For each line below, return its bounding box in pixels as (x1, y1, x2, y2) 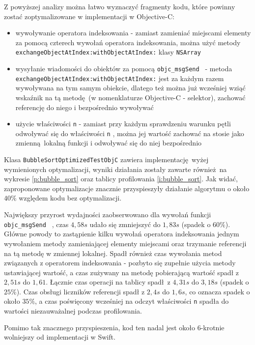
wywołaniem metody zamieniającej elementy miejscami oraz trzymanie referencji (4, 238, 247, 248)
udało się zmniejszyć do (89, 219, 161, 229)
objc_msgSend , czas (4, 219, 69, 229)
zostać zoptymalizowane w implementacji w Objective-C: (4, 11, 174, 21)
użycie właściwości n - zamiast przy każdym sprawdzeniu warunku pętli (15, 118, 231, 129)
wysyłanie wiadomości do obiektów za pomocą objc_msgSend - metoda (15, 63, 232, 74)
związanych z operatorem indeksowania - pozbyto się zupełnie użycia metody (4, 258, 236, 268)
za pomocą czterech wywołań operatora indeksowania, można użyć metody (15, 37, 241, 47)
